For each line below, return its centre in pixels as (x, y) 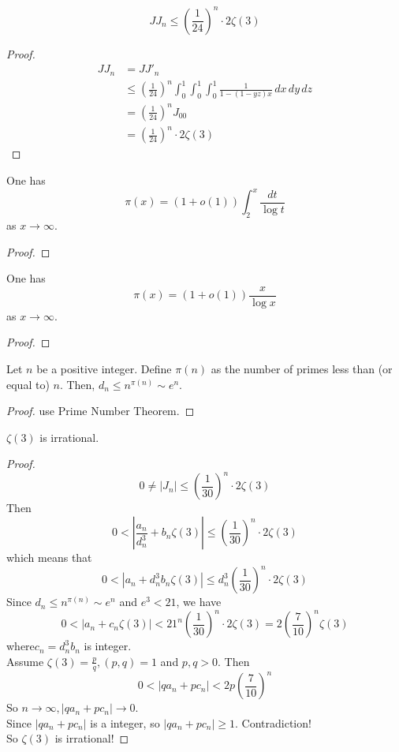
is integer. (108, 646)
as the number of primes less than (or (302, 369)
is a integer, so (125, 722)
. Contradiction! (273, 722)
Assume (25, 661)
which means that (49, 557)
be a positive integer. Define (104, 369)
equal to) (28, 384)
